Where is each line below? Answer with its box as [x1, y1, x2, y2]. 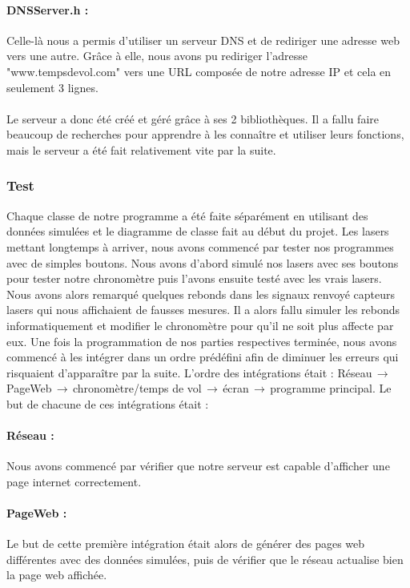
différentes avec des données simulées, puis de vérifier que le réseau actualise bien [6, 550, 404, 567]
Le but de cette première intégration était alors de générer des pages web [6, 535, 365, 552]
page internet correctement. [6, 473, 142, 489]
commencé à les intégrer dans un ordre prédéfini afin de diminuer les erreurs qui [6, 348, 399, 365]
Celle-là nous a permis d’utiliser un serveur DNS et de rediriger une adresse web [6, 31, 400, 48]
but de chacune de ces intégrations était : [6, 395, 209, 412]
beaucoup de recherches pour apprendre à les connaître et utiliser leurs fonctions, [6, 126, 404, 143]
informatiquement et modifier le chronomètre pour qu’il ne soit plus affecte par [6, 316, 394, 333]
